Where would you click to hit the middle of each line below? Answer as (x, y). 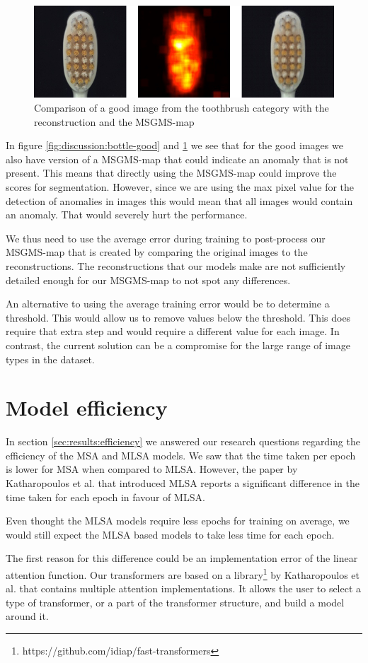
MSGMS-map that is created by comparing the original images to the (157, 252)
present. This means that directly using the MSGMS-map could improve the (171, 173)
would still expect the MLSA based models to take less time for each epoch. (170, 534)
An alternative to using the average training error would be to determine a (168, 304)
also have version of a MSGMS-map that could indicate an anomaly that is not (177, 159)
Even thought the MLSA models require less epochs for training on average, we (178, 521)
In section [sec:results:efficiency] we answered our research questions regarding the (183, 441)
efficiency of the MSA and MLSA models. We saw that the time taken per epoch (181, 455)
